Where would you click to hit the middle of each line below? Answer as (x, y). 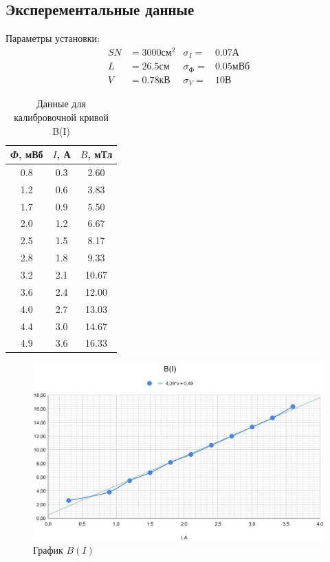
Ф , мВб (27, 154)
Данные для (61, 104)
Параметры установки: (53, 38)
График (48, 550)
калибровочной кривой (61, 117)
